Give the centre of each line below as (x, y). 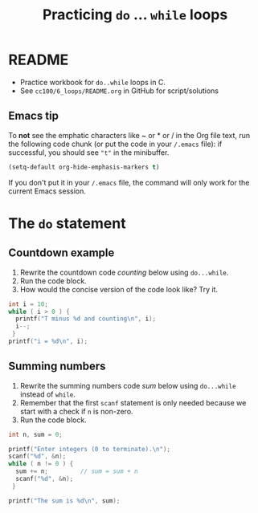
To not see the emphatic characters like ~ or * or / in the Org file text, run (129, 135)
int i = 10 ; (28, 304)
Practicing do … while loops (135, 15)
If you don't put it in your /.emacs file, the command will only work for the (129, 182)
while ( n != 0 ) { (41, 464)
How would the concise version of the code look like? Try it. (119, 289)
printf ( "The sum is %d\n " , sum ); (64, 501)
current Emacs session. (47, 191)
